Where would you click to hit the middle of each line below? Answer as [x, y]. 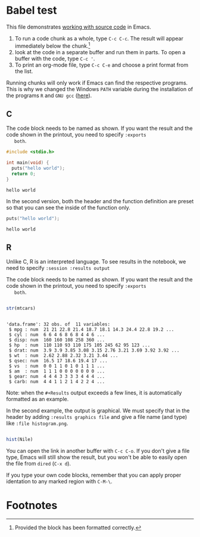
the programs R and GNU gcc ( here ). [49, 95]
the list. [24, 71]
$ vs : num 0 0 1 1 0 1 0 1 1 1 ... [57, 366]
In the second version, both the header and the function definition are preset [100, 201]
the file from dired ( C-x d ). [39, 464]
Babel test [32, 10]
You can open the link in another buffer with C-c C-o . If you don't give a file [98, 451]
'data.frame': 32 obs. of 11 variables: [58, 325]
